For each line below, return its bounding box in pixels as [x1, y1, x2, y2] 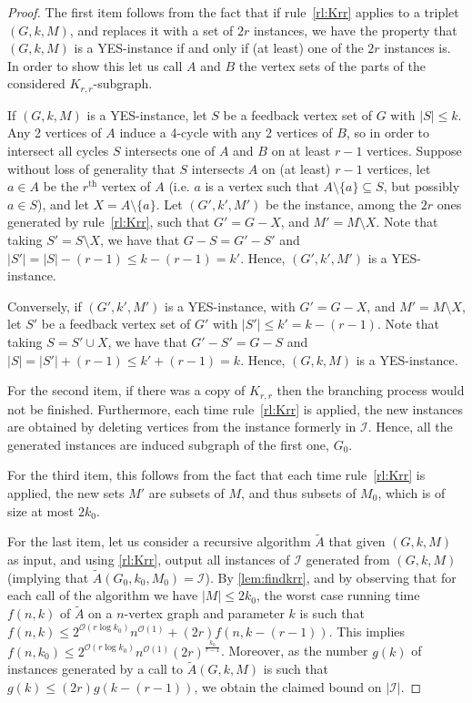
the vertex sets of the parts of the [238, 56, 427, 75]
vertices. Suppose [367, 141, 462, 160]
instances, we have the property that [253, 20, 457, 39]
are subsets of [148, 483, 225, 502]
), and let [37, 194, 89, 213]
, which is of [377, 483, 446, 502]
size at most [7, 501, 75, 520]
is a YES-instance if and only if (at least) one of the [74, 38, 364, 57]
